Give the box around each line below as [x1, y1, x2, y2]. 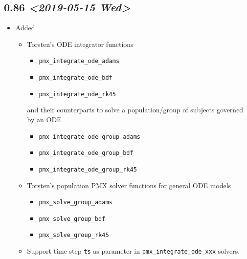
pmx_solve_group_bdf [39, 215, 106, 222]
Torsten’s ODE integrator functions [27, 39, 134, 49]
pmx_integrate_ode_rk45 [39, 90, 116, 98]
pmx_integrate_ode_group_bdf [39, 150, 134, 157]
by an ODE [27, 114, 62, 124]
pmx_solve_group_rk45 [39, 232, 109, 239]
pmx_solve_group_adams [39, 199, 112, 206]
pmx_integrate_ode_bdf [39, 74, 112, 82]
